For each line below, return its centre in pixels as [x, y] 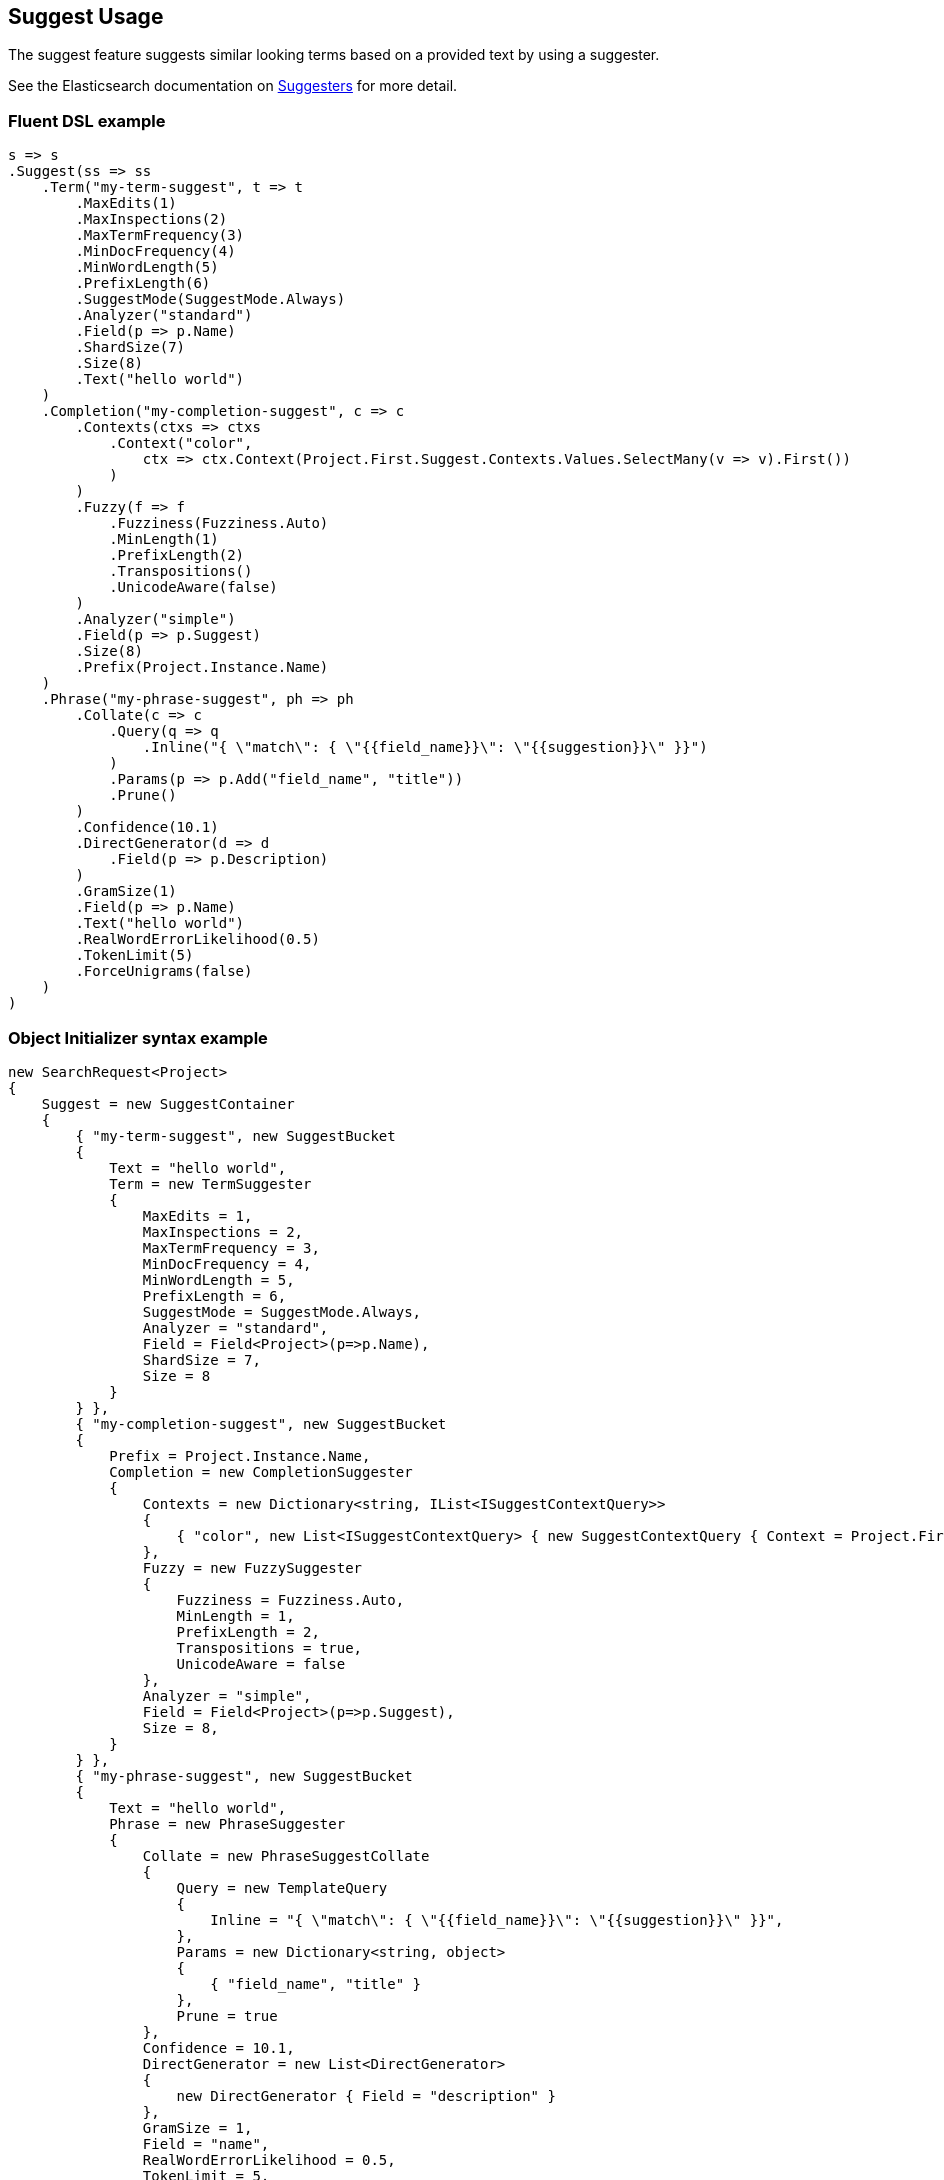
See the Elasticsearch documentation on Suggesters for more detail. [233, 86]
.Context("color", [181, 443]
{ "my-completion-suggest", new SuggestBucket [261, 1423]
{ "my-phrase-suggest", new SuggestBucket [244, 1775]
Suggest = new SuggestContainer [168, 1103]
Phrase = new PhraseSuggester [227, 1823]
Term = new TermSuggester [210, 1183]
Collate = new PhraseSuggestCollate [286, 1855]
